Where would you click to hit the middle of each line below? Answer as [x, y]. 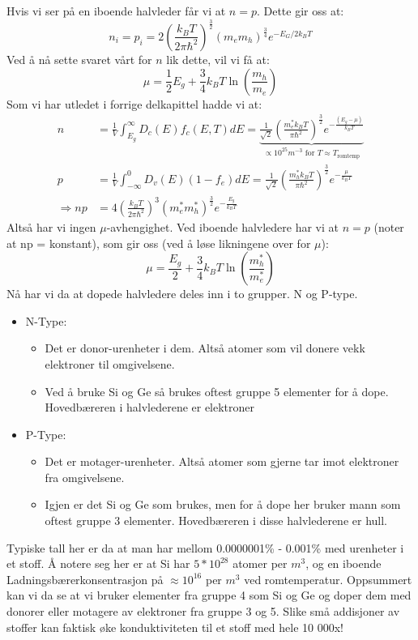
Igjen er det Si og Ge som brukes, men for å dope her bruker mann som [223, 504]
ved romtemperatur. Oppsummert [328, 579]
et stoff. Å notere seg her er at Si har [98, 563]
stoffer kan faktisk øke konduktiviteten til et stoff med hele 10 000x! [175, 627]
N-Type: [46, 320]
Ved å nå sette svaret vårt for [79, 59]
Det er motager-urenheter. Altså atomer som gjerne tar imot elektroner [222, 461]
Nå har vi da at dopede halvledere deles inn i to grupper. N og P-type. [182, 294]
